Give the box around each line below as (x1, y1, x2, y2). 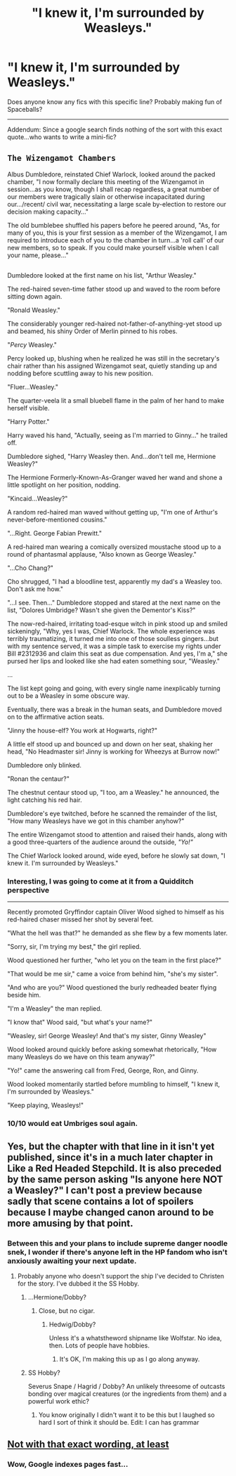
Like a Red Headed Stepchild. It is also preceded (7, 1162, 222, 1174)
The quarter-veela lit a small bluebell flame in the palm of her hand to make (7, 396, 225, 405)
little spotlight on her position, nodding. (7, 481, 121, 489)
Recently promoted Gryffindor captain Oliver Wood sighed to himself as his (7, 908, 225, 917)
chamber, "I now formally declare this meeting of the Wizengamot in (7, 177, 204, 186)
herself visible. (7, 404, 50, 413)
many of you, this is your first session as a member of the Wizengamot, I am (7, 228, 228, 237)
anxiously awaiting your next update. (7, 1256, 137, 1266)
